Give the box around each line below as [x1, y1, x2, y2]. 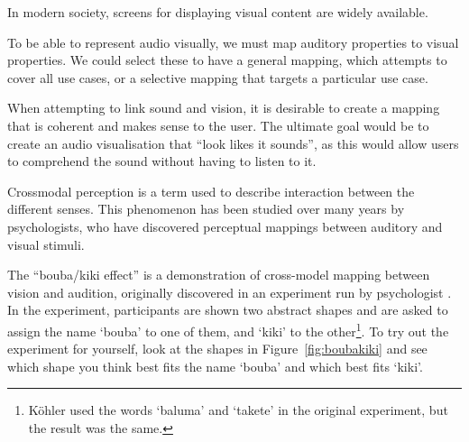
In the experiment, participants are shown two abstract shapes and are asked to [7, 300, 448, 319]
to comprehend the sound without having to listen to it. [7, 152, 317, 170]
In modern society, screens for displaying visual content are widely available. [7, 3, 428, 21]
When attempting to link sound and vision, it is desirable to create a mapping [7, 98, 440, 117]
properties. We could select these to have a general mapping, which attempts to [7, 51, 447, 69]
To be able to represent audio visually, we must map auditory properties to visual [7, 32, 459, 51]
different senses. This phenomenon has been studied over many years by [7, 199, 405, 218]
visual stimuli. [7, 235, 85, 253]
